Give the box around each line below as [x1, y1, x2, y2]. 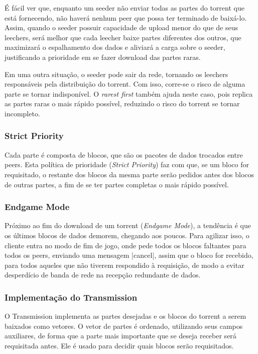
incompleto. [5, 108, 40, 118]
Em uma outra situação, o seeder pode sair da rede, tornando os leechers [5, 68, 228, 79]
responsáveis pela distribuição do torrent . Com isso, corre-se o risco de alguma [5, 79, 245, 89]
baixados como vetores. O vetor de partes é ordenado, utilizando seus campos [5, 320, 243, 331]
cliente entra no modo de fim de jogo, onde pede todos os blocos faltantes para [5, 240, 246, 250]
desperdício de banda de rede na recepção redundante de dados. [5, 269, 201, 280]
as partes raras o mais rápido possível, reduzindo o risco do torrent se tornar [5, 98, 240, 109]
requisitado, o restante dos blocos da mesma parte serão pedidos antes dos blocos [5, 169, 254, 179]
